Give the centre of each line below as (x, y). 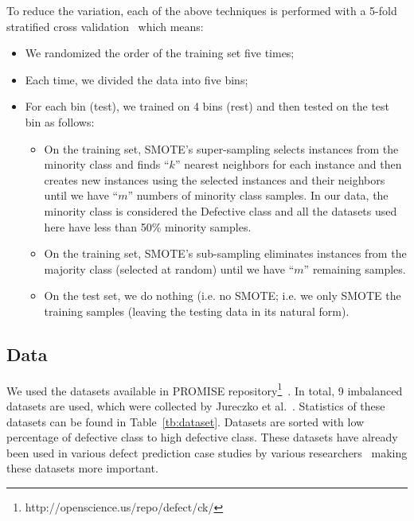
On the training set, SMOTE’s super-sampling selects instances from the (221, 148)
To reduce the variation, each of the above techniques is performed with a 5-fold (202, 10)
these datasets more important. (82, 468)
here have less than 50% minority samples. (148, 226)
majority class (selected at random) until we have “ (169, 268)
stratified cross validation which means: (105, 26)
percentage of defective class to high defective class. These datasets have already (202, 437)
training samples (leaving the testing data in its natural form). (197, 311)
